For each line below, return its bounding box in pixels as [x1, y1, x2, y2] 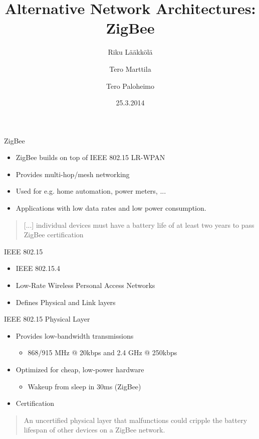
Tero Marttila [109, 63, 151, 74]
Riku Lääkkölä [108, 47, 153, 57]
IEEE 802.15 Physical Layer [4, 314, 90, 324]
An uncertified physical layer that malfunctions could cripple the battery [24, 414, 247, 425]
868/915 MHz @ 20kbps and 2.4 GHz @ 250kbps [28, 347, 177, 358]
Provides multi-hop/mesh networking [16, 169, 130, 179]
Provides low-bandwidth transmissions [16, 330, 134, 341]
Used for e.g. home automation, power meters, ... [16, 186, 166, 196]
